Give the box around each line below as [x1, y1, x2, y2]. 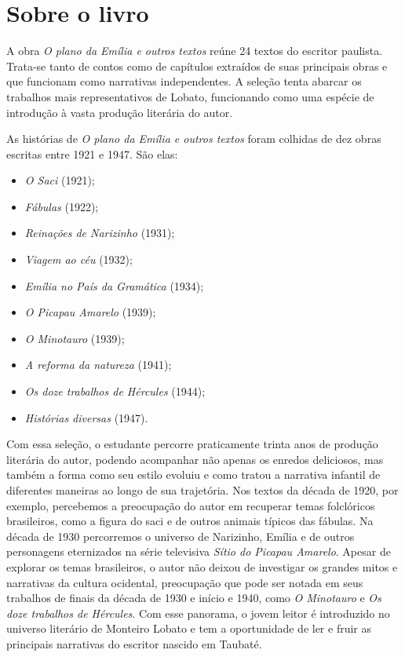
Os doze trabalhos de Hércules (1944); [24, 383, 206, 400]
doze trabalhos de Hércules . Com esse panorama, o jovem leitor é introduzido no [6, 604, 390, 621]
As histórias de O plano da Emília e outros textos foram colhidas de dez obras [6, 130, 381, 147]
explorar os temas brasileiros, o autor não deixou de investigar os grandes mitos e [6, 558, 398, 575]
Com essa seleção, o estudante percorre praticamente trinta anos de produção [6, 436, 378, 452]
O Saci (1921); [24, 172, 95, 188]
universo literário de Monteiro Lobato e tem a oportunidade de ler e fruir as [6, 620, 372, 637]
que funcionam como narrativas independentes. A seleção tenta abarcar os [6, 73, 362, 89]
